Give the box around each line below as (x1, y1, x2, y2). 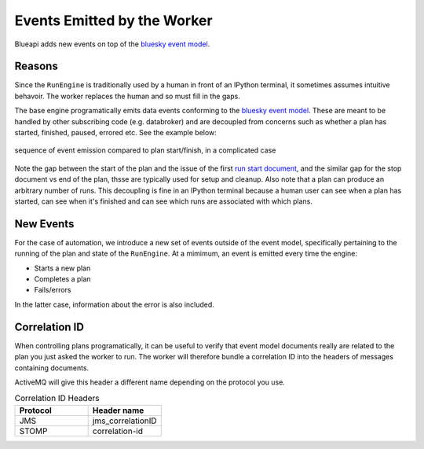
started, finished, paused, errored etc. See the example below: (14, 128, 217, 138)
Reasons (14, 60, 58, 73)
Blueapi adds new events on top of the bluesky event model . (14, 39, 210, 49)
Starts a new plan (34, 263, 91, 273)
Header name (92, 405, 144, 416)
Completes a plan (34, 274, 91, 284)
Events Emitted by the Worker (14, 12, 213, 29)
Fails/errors (34, 285, 71, 295)
